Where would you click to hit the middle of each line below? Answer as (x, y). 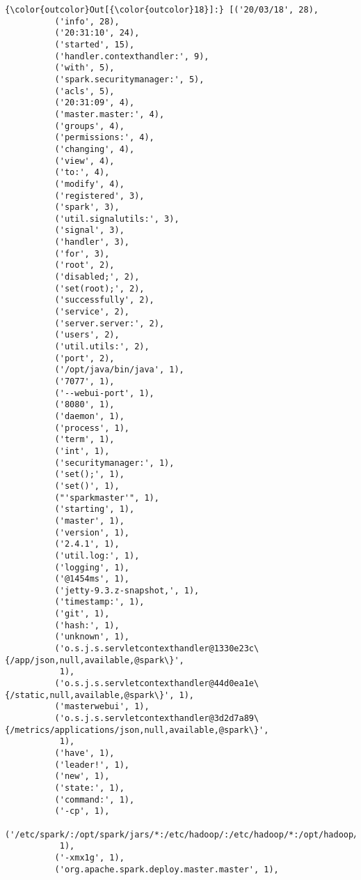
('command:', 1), (95, 799)
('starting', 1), (95, 509)
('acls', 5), (85, 91)
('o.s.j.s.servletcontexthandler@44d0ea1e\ (157, 684)
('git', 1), (82, 614)
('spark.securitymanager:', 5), (129, 79)
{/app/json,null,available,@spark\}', (95, 660)
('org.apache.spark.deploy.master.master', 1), (167, 869)
